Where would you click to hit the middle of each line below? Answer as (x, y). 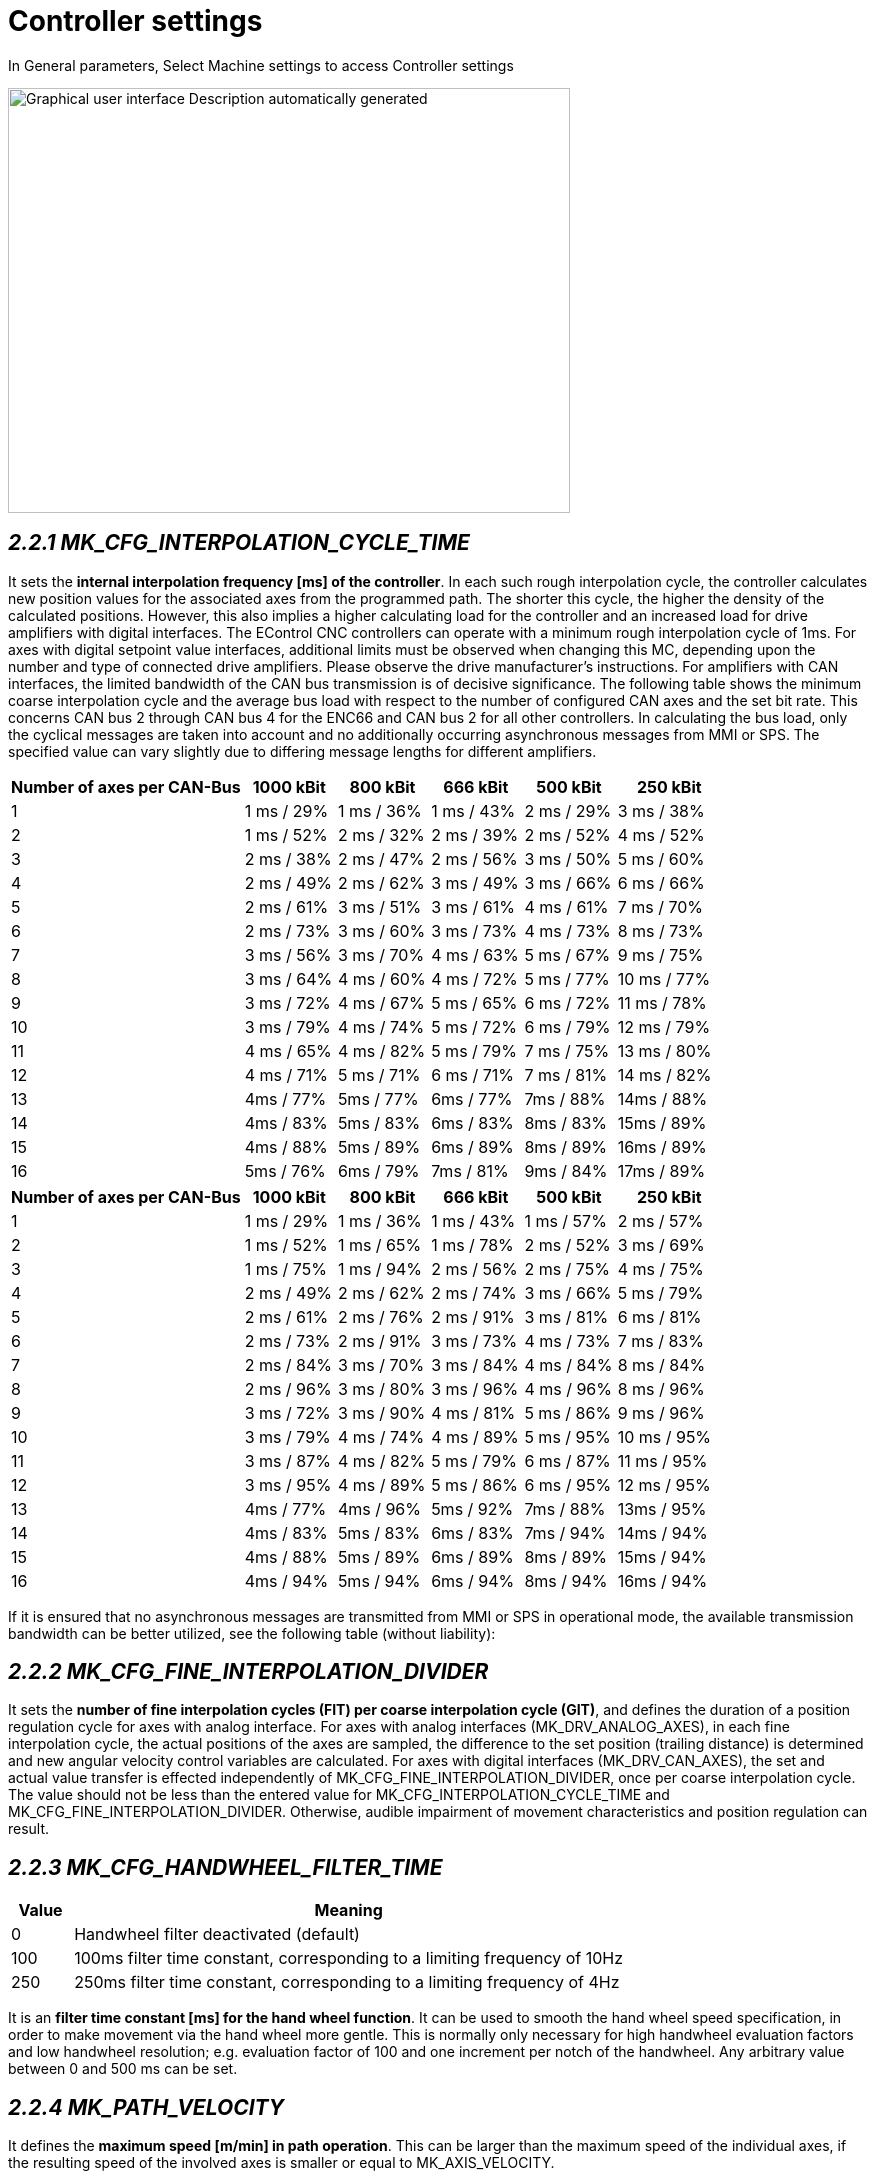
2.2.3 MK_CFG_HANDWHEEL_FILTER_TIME (225, 1867)
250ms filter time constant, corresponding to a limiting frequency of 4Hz (347, 1982)
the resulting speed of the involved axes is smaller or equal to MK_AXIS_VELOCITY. (281, 2163)
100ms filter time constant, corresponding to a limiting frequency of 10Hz (349, 1958)
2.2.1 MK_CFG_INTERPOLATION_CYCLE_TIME (239, 543)
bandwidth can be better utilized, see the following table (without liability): (252, 1633)
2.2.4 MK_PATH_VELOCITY (146, 2107)
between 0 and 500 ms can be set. (123, 2069)
